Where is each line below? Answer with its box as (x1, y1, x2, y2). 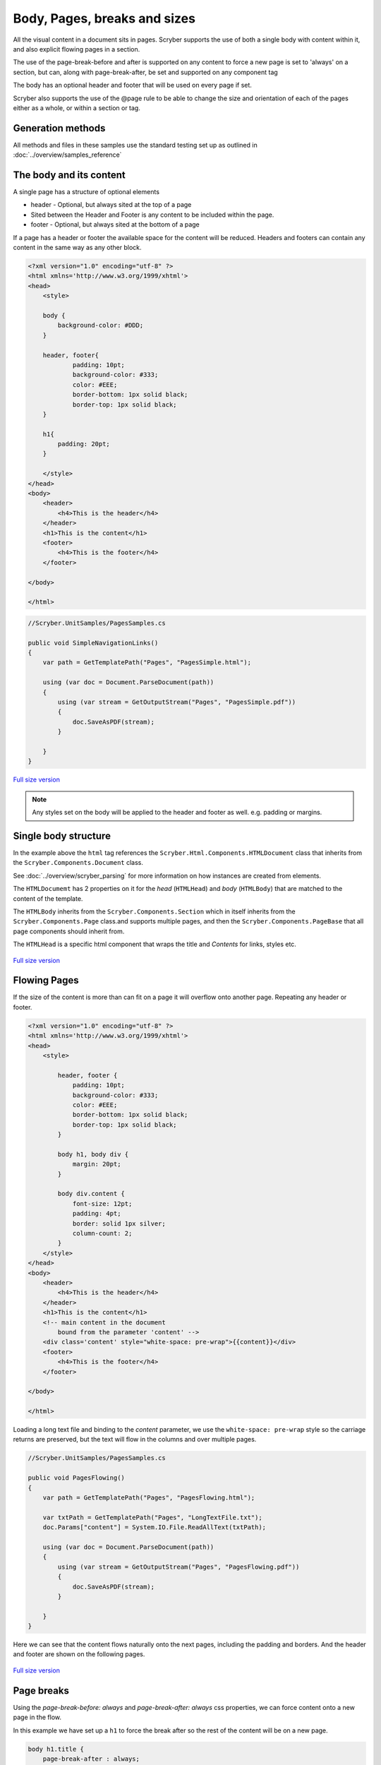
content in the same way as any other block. (13, 244, 142, 252)
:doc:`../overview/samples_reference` (13, 150, 122, 159)
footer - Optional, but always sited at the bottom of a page (30, 220, 200, 229)
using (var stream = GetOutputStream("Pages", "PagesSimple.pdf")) (57, 698, 296, 706)
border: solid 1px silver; (72, 1219, 166, 1228)
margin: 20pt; (72, 1160, 121, 1168)
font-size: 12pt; (72, 1199, 133, 1207)
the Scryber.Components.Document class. (13, 858, 144, 867)
